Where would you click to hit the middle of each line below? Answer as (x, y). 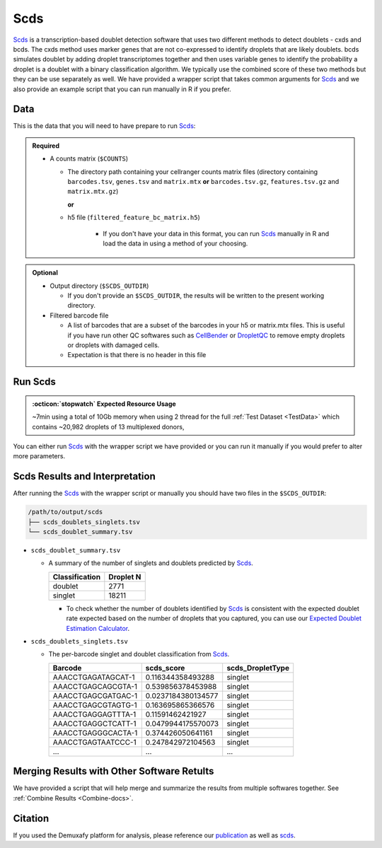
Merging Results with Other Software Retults (114, 771)
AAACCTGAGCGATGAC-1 (95, 695)
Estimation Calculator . (98, 628)
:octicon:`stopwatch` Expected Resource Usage (104, 404)
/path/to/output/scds (65, 512)
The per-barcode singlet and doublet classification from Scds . (139, 654)
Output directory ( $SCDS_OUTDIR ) (99, 286)
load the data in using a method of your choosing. (175, 243)
